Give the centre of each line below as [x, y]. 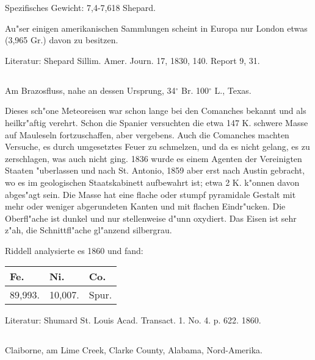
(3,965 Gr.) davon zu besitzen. [62, 40]
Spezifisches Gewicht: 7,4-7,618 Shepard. [80, 7]
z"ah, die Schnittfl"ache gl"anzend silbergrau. [89, 230]
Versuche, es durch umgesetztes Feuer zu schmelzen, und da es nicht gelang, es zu [157, 146]
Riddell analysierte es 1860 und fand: [74, 250]
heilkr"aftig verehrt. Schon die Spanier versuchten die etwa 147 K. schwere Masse [157, 122]
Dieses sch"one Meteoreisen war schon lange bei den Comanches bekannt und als [156, 111]
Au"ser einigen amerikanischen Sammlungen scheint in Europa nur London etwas [156, 28]
